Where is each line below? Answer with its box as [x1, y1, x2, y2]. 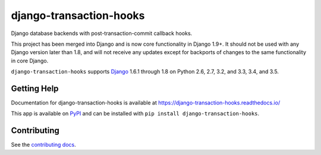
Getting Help [11, 83, 59, 93]
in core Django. [11, 57, 49, 64]
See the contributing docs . [11, 141, 77, 148]
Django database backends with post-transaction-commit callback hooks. [11, 30, 193, 37]
